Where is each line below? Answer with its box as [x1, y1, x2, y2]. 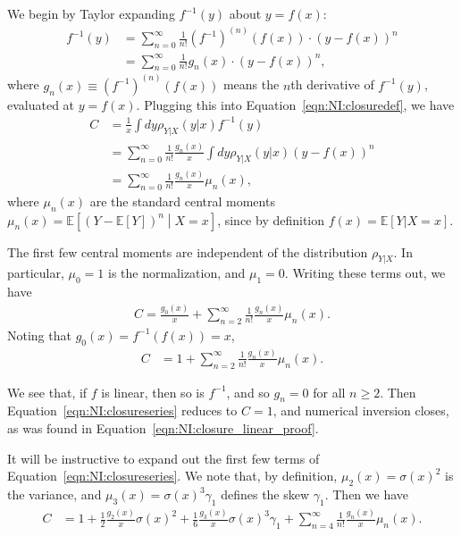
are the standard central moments [89, 191, 275, 210]
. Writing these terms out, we [284, 264, 446, 282]
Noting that [7, 325, 71, 344]
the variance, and [7, 485, 102, 504]
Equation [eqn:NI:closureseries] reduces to [7, 401, 238, 420]
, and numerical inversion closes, [272, 401, 449, 420]
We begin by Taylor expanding [7, 4, 175, 22]
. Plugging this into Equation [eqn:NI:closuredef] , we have [136, 95, 455, 113]
